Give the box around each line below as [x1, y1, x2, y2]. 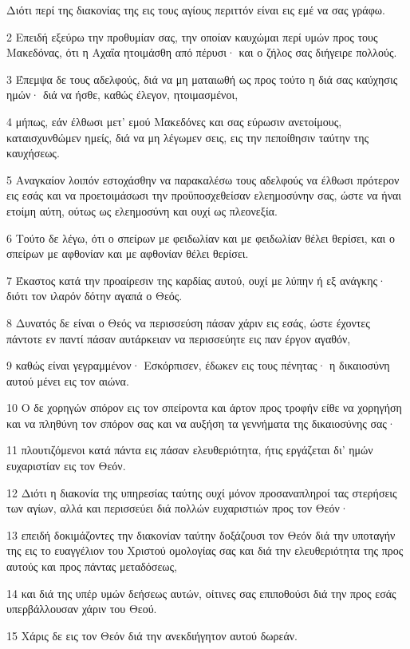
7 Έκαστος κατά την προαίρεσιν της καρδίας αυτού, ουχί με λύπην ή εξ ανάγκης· [6, 271, 386, 288]
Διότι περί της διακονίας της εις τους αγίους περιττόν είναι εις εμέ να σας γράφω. [6, 2, 385, 18]
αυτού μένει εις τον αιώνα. [6, 372, 129, 389]
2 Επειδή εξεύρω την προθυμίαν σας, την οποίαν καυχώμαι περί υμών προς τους [6, 28, 378, 45]
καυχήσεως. [6, 144, 60, 161]
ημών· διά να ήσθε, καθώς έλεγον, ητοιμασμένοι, [6, 86, 239, 103]
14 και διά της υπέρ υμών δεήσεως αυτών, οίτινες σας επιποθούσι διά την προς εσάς [6, 584, 396, 601]
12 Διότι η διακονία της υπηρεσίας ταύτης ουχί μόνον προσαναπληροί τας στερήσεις [6, 484, 397, 501]
